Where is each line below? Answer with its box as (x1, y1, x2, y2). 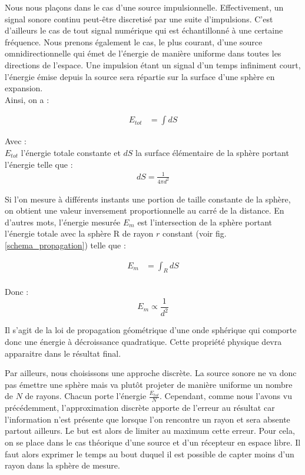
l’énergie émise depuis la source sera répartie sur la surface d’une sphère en (5, 70, 275, 82)
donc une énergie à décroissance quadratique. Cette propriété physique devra (5, 336, 282, 347)
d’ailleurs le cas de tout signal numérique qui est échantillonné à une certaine (5, 24, 283, 36)
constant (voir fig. (163, 227, 227, 240)
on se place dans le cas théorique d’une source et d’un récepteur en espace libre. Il (5, 436, 301, 448)
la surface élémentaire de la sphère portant (135, 146, 289, 158)
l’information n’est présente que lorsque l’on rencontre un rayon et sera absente (5, 413, 290, 425)
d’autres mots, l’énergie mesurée (5, 215, 121, 228)
